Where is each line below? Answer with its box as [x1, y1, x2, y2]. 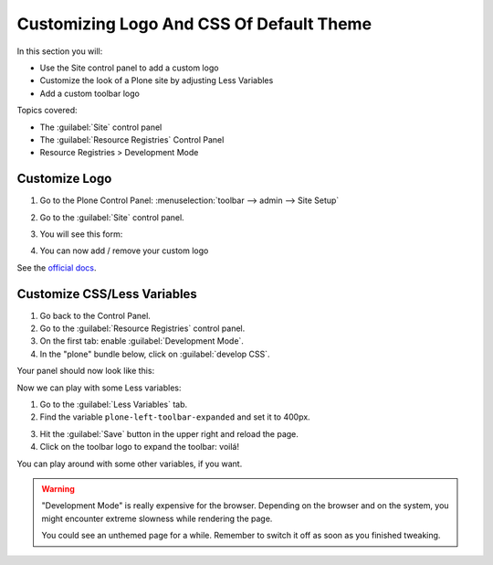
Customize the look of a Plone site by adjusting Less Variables [39, 75, 274, 86]
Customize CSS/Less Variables [16, 286, 198, 302]
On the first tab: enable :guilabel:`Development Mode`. [39, 336, 244, 346]
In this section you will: [16, 46, 103, 57]
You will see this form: [39, 229, 123, 240]
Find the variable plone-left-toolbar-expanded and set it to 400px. [39, 411, 310, 422]
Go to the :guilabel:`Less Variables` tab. [39, 399, 188, 410]
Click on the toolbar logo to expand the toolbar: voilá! [39, 442, 239, 453]
